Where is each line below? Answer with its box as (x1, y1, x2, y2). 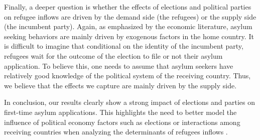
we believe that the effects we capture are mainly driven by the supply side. (4, 80, 237, 90)
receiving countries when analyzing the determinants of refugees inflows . (4, 126, 228, 137)
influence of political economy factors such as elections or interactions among (4, 116, 240, 127)
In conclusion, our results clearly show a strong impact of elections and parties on (4, 97, 255, 107)
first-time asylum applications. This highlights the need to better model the (4, 106, 237, 117)
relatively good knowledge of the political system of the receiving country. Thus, (4, 70, 251, 81)
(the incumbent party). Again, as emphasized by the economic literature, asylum (4, 21, 252, 32)
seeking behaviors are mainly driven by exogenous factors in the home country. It (4, 31, 254, 41)
